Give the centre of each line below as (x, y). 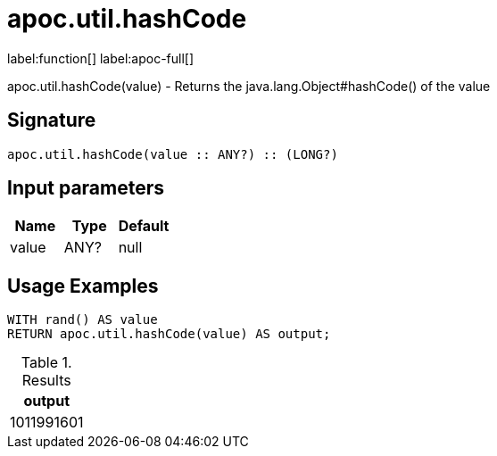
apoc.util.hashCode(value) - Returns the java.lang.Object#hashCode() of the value (249, 86)
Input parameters (86, 188)
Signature (52, 120)
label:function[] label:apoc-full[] (101, 58)
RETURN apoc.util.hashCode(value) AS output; (169, 334)
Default (144, 226)
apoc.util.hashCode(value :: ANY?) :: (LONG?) (173, 154)
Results (46, 381)
